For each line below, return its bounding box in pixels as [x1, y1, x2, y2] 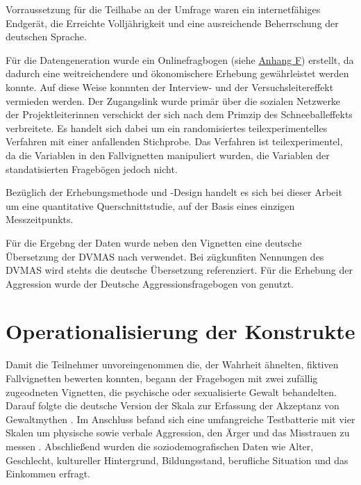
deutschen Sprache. [6, 29, 87, 44]
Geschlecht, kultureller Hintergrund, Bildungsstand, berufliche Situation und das [6, 452, 349, 467]
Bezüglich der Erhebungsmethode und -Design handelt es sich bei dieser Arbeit [6, 185, 342, 199]
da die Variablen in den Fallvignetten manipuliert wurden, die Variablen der [6, 147, 330, 162]
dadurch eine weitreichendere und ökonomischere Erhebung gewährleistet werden [6, 66, 349, 81]
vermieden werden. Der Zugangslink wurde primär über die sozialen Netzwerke [6, 93, 341, 108]
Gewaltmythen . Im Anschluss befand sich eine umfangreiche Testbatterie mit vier [6, 411, 355, 426]
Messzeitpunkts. [6, 212, 74, 227]
